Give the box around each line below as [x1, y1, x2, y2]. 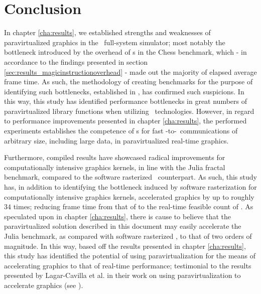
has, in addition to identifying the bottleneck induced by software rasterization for [4, 182, 257, 192]
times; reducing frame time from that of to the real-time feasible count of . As [13, 201, 253, 212]
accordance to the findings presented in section [4, 56, 148, 67]
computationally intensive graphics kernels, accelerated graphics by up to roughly [4, 191, 254, 202]
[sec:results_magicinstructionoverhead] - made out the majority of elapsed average [4, 66, 257, 77]
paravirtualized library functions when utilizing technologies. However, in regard [4, 105, 254, 116]
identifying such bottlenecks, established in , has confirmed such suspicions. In [4, 86, 244, 96]
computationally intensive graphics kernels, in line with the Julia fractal [4, 162, 225, 172]
